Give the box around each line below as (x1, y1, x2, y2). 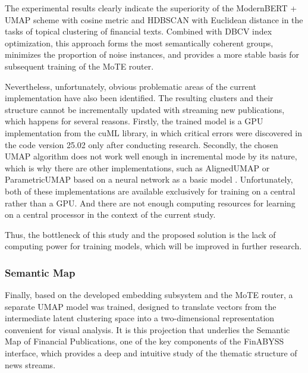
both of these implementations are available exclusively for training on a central (5, 184, 296, 197)
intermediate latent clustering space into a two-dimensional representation (5, 312, 275, 324)
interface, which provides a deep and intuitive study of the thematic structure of (5, 347, 297, 359)
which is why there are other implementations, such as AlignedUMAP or (5, 161, 270, 174)
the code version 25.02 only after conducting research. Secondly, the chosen (5, 138, 278, 151)
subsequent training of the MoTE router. (5, 59, 154, 72)
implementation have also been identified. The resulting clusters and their (5, 92, 274, 104)
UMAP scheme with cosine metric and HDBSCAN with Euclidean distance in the (5, 13, 303, 26)
